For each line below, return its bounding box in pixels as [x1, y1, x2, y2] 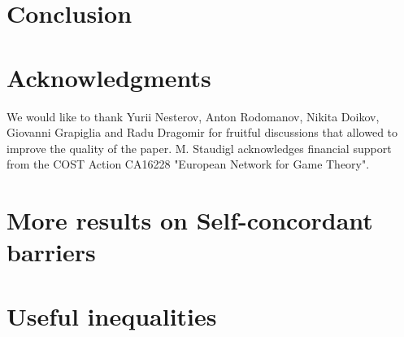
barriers [7, 235, 96, 269]
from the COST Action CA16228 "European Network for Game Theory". [7, 155, 370, 173]
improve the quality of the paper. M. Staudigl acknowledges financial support [7, 139, 392, 156]
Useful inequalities [7, 299, 217, 332]
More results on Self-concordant [7, 204, 373, 237]
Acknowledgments [7, 60, 211, 94]
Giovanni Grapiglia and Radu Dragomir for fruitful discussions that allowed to [7, 124, 398, 141]
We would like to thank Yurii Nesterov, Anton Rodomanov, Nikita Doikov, [7, 107, 380, 125]
